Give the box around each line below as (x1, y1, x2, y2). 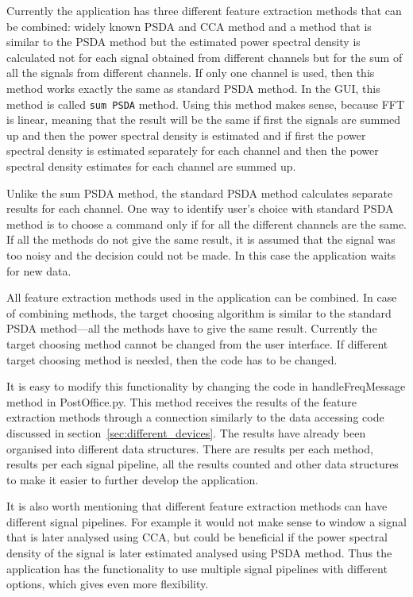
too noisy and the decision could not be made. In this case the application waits (6, 246, 396, 263)
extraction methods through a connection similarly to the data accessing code (6, 409, 384, 426)
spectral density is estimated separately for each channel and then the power (6, 142, 379, 159)
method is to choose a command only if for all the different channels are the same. (6, 215, 407, 232)
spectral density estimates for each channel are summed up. (6, 158, 296, 174)
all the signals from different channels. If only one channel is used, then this (6, 64, 375, 81)
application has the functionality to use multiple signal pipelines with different (6, 560, 388, 576)
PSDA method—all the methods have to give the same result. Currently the (6, 320, 377, 337)
